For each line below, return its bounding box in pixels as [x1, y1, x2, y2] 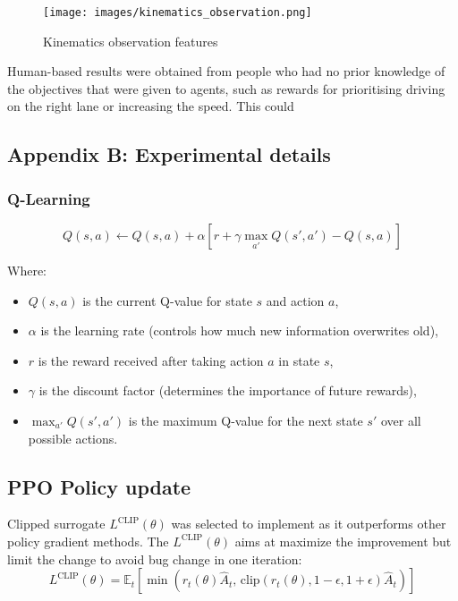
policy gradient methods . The [7, 531, 169, 550]
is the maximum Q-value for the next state [128, 411, 363, 429]
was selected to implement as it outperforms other [171, 514, 446, 533]
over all [380, 411, 421, 429]
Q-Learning [7, 187, 90, 209]
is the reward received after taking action [38, 351, 264, 369]
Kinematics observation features [43, 31, 218, 50]
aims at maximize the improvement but [234, 531, 452, 550]
